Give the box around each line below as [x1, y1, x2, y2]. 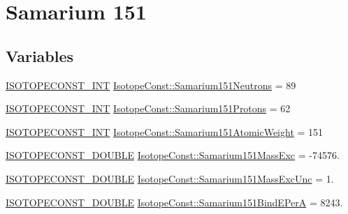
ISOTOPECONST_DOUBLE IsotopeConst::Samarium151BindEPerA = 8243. [6, 194, 343, 209]
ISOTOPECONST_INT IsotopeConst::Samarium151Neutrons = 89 [6, 77, 296, 92]
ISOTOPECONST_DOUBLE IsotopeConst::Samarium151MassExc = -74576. [6, 148, 340, 162]
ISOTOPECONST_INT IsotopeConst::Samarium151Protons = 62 [6, 101, 291, 116]
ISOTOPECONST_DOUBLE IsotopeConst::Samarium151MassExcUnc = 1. [6, 171, 334, 185]
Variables [6, 45, 74, 66]
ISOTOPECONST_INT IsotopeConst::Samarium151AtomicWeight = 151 [6, 124, 324, 139]
